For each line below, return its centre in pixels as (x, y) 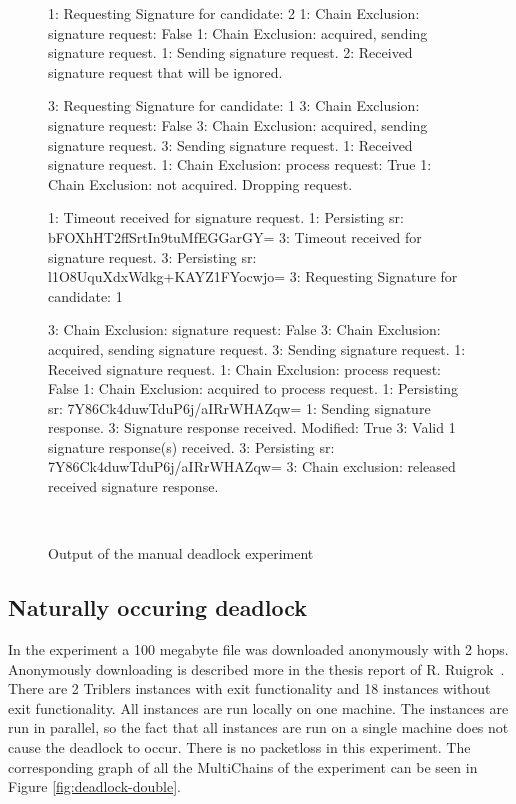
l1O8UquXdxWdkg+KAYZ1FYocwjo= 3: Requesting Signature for (253, 276)
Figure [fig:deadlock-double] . (94, 786)
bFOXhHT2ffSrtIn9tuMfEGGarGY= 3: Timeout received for (235, 236)
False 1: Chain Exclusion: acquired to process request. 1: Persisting (253, 388)
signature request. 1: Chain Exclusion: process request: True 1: (240, 164)
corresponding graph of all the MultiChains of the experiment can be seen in (243, 766)
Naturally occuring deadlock (158, 607)
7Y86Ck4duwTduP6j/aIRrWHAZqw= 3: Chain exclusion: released (252, 466)
